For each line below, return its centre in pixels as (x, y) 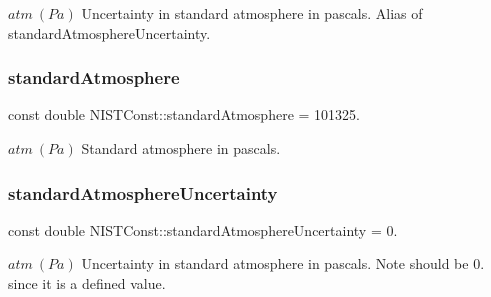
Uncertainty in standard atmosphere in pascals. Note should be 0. (283, 263)
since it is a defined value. (87, 283)
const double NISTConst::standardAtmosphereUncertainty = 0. (203, 229)
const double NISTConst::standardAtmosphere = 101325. (184, 114)
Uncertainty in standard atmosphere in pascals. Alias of (252, 13)
